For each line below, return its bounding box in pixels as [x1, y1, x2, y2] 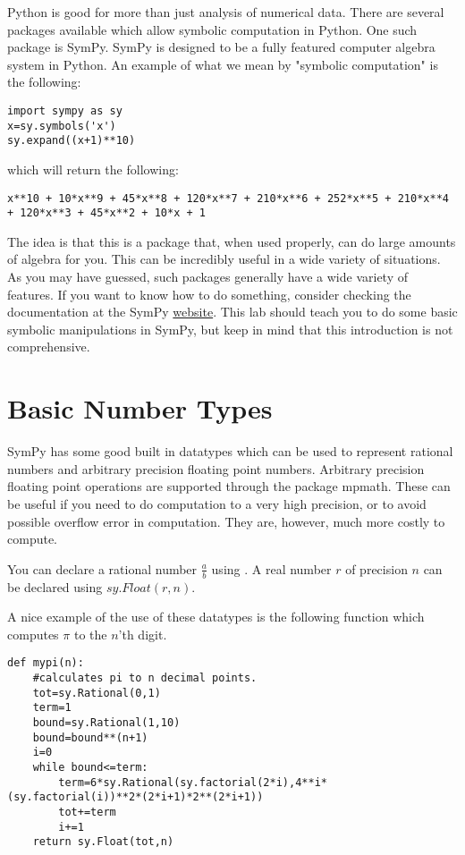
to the [73, 624, 107, 643]
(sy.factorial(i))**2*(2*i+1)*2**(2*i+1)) [7, 791, 264, 804]
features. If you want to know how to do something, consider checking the [7, 284, 411, 303]
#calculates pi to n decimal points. [32, 671, 258, 684]
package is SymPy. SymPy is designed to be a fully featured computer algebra [7, 38, 435, 56]
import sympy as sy [7, 104, 123, 117]
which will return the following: [7, 159, 179, 178]
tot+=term [58, 805, 116, 818]
